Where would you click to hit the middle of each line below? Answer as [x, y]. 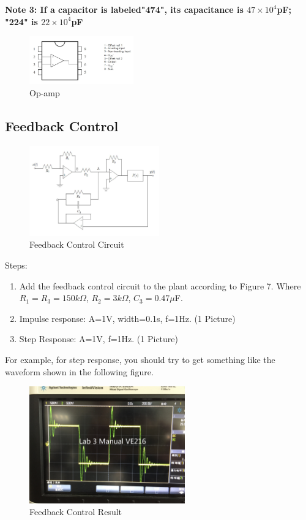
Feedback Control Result [76, 512]
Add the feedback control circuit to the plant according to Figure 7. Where [160, 285]
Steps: [16, 265]
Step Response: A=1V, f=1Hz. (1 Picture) [99, 339]
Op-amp [45, 92]
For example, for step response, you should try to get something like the [140, 359]
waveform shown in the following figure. [79, 371]
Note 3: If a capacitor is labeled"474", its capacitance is [124, 9]
